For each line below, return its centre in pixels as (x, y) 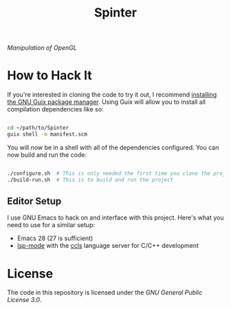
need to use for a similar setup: (51, 225)
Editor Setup (34, 201)
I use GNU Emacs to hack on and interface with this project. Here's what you (115, 217)
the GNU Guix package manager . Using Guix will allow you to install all (107, 102)
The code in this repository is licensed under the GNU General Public (105, 292)
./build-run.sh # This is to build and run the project (90, 180)
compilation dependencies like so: (56, 109)
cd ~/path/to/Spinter (38, 128)
